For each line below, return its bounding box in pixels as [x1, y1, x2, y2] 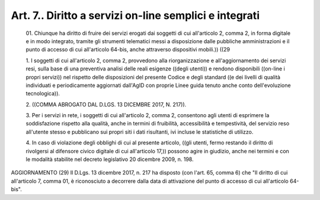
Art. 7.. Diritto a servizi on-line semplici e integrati [11, 9, 260, 22]
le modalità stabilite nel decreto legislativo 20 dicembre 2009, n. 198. [25, 156, 194, 163]
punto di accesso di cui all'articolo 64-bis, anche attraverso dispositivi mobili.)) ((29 [25, 46, 231, 53]
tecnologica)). [25, 90, 60, 97]
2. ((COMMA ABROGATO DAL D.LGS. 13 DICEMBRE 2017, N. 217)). [25, 101, 187, 108]
